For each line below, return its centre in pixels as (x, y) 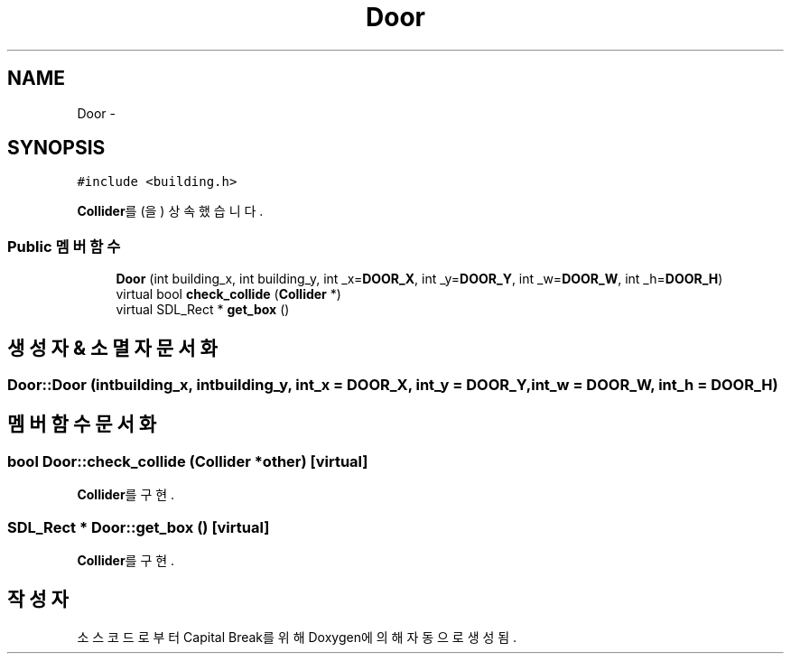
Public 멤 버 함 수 (64, 246)
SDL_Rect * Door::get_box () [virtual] (139, 527)
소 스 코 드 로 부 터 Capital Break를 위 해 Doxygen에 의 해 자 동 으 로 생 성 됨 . (297, 637)
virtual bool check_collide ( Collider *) (228, 294)
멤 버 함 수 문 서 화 (82, 424)
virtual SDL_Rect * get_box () (203, 310)
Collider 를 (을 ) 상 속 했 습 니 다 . (170, 211)
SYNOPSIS (56, 148)
